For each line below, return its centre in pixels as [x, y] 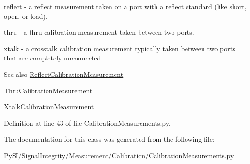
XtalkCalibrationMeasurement [49, 107]
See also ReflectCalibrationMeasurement [64, 74]
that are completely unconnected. [54, 58]
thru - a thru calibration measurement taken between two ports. [99, 32]
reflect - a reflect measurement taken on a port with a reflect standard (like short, [125, 6]
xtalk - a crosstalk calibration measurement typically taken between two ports [120, 48]
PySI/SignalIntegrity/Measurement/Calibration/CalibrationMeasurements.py [119, 155]
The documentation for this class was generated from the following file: [109, 139]
